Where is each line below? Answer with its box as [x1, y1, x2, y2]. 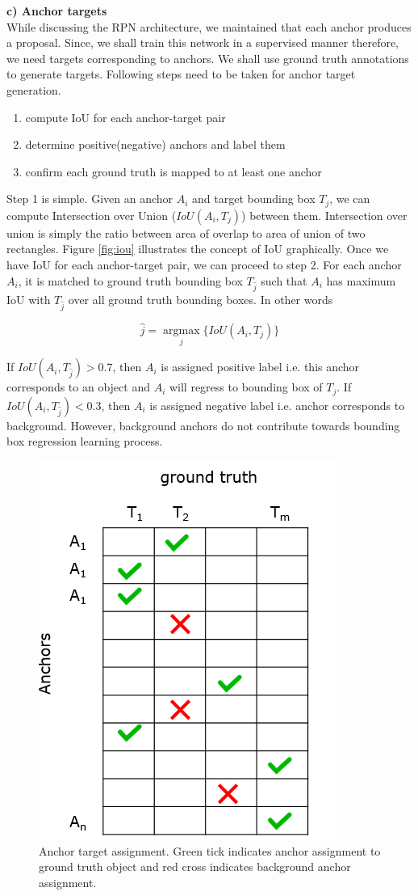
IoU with [6, 291, 51, 308]
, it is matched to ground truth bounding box [18, 272, 243, 289]
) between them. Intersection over [241, 206, 408, 223]
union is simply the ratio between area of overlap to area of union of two [6, 224, 366, 241]
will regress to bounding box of [169, 378, 323, 395]
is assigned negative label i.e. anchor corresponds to [149, 396, 405, 413]
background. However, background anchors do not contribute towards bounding [6, 416, 400, 433]
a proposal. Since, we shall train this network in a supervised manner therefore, [6, 34, 399, 51]
